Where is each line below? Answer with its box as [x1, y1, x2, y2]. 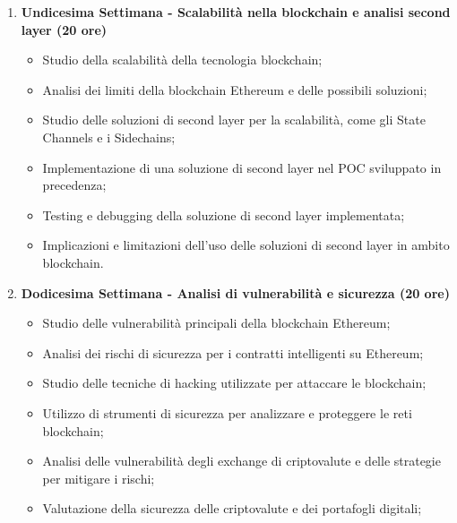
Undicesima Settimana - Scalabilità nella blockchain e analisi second [21, 3, 451, 21]
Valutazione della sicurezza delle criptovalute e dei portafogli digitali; [42, 499, 422, 518]
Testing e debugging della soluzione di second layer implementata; [42, 205, 405, 224]
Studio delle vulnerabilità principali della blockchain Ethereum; [42, 313, 391, 332]
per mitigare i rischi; [42, 468, 155, 487]
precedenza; [42, 176, 107, 194]
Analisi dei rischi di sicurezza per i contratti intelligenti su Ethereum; [42, 343, 424, 362]
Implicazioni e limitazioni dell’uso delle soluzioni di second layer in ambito [42, 236, 450, 254]
